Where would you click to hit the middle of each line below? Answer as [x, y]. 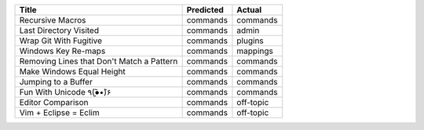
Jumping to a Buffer [56, 82]
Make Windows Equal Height [72, 72]
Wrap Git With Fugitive [60, 41]
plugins [250, 41]
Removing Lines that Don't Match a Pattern [99, 61]
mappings [255, 51]
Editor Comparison [54, 102]
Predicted [205, 10]
